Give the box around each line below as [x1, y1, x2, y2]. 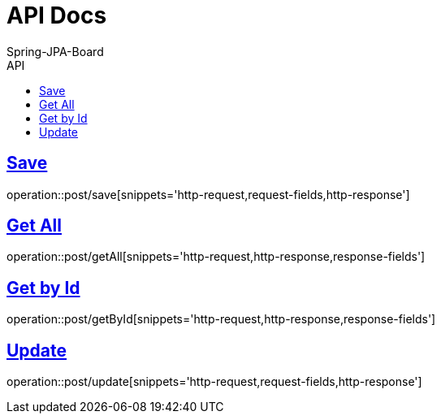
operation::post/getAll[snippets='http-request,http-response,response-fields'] [6, 249, 426, 264]
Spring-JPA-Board [6, 44, 104, 58]
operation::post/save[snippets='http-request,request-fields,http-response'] [6, 187, 410, 201]
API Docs [6, 2, 107, 29]
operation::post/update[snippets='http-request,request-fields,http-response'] [6, 375, 422, 389]
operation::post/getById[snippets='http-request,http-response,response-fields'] [6, 312, 436, 327]
